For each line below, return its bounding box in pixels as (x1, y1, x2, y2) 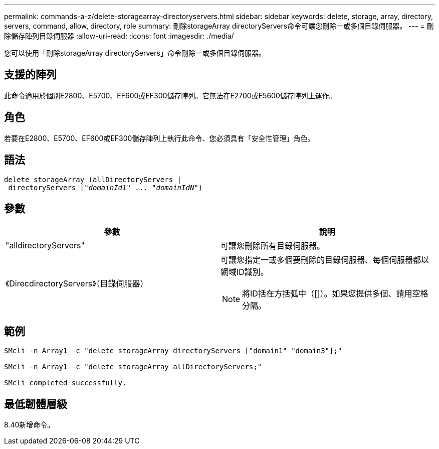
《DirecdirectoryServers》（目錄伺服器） (6, 278, 148, 289)
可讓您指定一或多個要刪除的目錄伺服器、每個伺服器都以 (221, 255, 429, 265)
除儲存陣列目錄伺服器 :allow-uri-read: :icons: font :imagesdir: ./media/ (4, 32, 234, 40)
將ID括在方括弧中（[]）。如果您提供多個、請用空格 (242, 288, 428, 299)
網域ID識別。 (221, 267, 269, 277)
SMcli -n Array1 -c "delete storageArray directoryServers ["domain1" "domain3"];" (4, 347, 342, 355)
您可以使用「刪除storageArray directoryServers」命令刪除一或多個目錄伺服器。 (4, 49, 266, 57)
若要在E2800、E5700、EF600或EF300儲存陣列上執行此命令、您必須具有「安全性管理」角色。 (4, 133, 315, 142)
